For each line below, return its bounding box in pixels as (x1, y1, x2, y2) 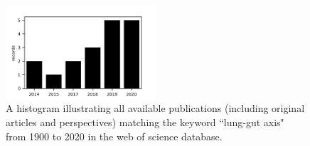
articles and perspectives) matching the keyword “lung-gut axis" (6, 115, 284, 130)
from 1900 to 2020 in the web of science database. (6, 128, 223, 143)
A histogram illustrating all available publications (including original (6, 101, 305, 116)
